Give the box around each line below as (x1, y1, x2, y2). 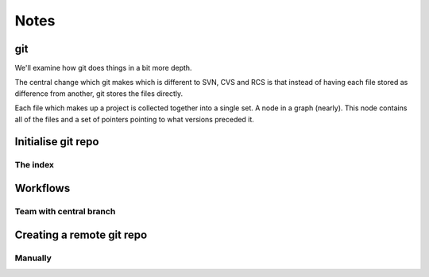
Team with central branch (14, 206, 116, 217)
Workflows (14, 182, 71, 195)
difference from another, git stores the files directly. (14, 88, 183, 98)
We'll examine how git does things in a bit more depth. (14, 63, 192, 73)
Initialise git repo (14, 135, 99, 148)
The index (14, 160, 55, 171)
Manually (14, 252, 52, 264)
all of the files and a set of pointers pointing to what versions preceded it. (14, 114, 254, 124)
